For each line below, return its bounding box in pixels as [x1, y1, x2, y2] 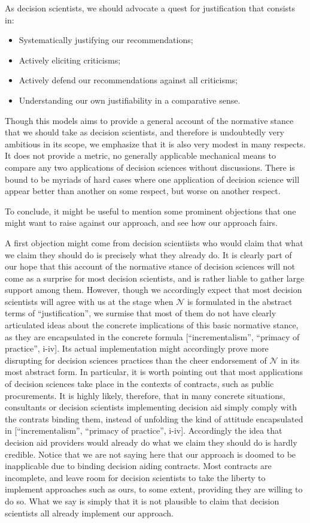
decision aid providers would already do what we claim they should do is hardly [5, 436, 297, 448]
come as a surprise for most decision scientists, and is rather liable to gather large [5, 271, 305, 284]
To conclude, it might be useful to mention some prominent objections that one [5, 204, 296, 217]
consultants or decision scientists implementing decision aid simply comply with [5, 401, 297, 413]
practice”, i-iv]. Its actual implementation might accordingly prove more [5, 342, 269, 355]
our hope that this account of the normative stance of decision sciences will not [5, 260, 295, 273]
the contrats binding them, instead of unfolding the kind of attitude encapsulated [5, 412, 303, 425]
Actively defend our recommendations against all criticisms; [19, 74, 238, 86]
